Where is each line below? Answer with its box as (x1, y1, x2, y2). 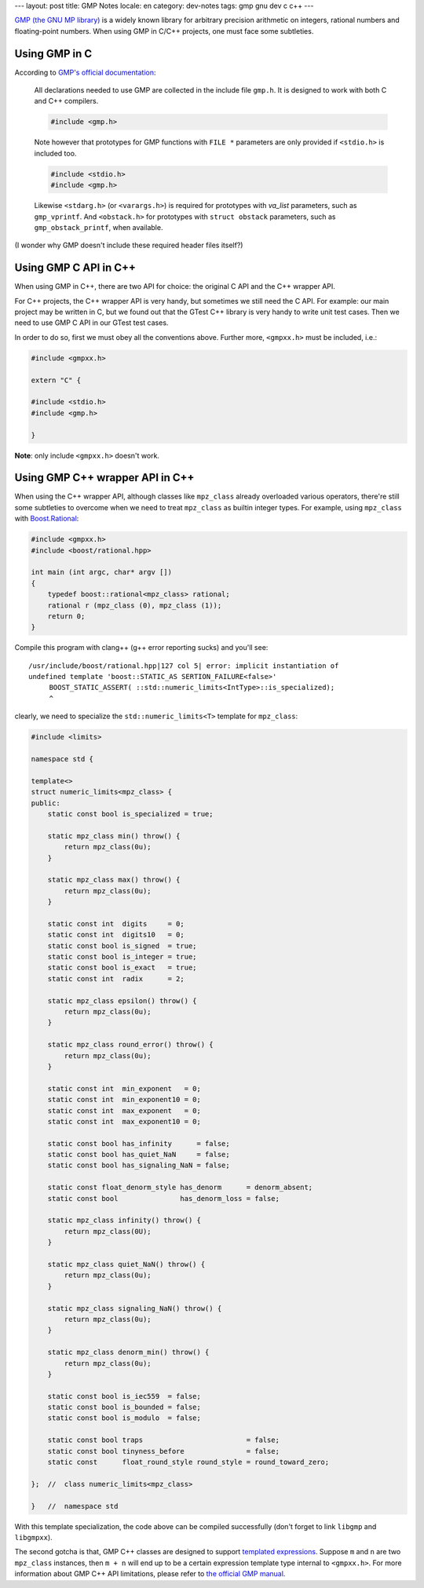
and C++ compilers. (34, 97, 99, 106)
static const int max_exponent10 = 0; (47, 1117, 202, 1126)
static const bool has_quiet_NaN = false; (47, 1150, 231, 1159)
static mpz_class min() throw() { (47, 831, 181, 840)
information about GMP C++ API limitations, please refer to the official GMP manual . (14, 1569, 286, 1579)
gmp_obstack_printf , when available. (34, 222, 163, 232)
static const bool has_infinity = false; (47, 1139, 231, 1148)
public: (31, 798, 60, 808)
